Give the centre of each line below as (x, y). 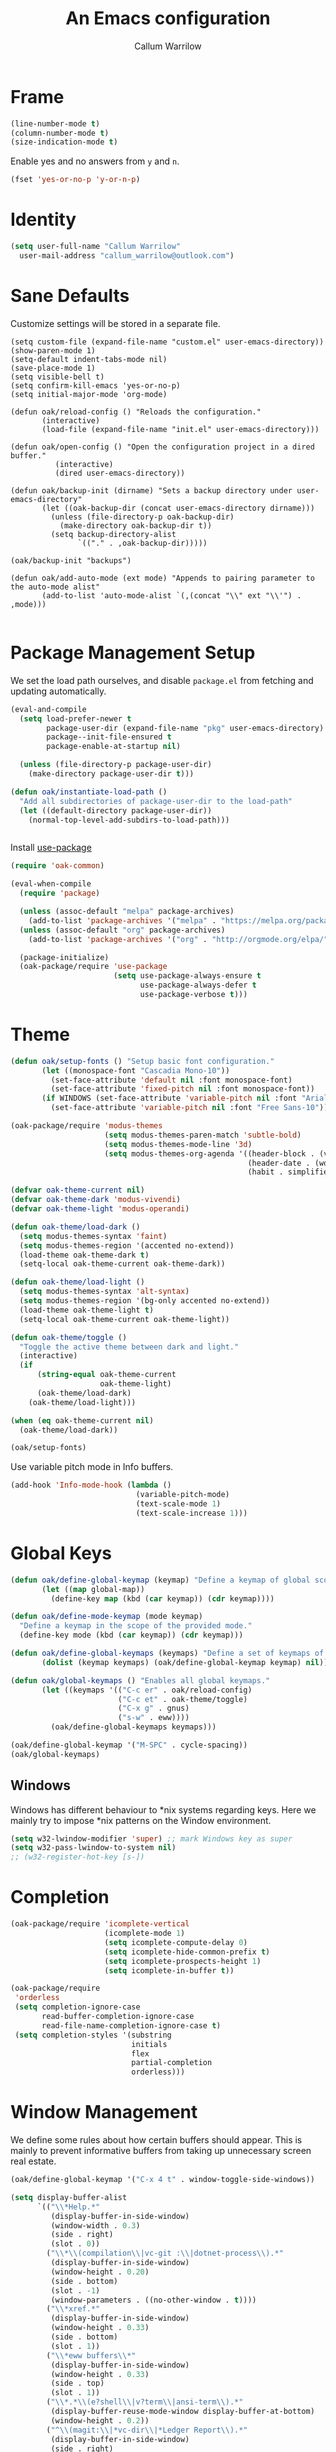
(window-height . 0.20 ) (100, 2272)
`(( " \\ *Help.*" (68, 2207)
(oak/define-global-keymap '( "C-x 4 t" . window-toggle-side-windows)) (162, 2180)
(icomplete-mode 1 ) (145, 1933)
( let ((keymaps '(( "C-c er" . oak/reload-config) (147, 1690)
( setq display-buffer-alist (69, 2197)
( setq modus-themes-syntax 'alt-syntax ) (104, 1292)
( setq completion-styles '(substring (93, 2035)
